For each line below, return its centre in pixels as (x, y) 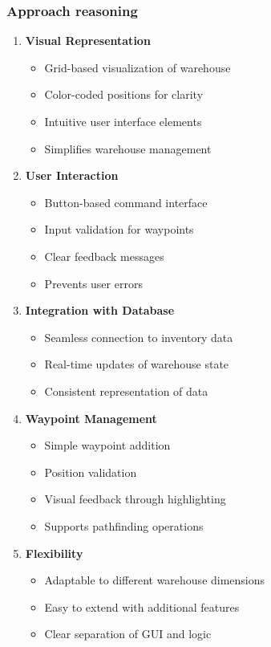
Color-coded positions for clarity (124, 94)
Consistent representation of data (126, 391)
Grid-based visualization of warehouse (138, 67)
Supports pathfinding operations (124, 525)
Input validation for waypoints (119, 229)
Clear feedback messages (104, 256)
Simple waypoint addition (107, 445)
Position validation (91, 472)
